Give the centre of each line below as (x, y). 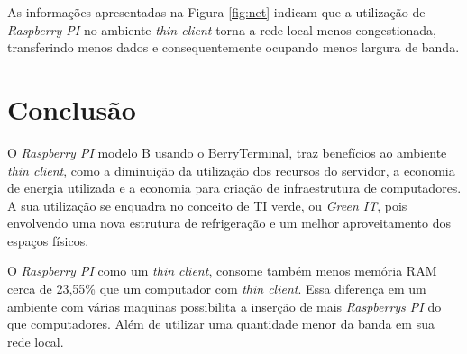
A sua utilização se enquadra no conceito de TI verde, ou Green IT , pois (207, 205)
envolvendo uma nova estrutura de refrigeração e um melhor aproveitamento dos (229, 223)
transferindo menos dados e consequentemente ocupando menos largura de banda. (233, 47)
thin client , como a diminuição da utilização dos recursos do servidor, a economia (231, 170)
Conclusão (72, 109)
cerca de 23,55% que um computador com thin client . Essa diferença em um (217, 289)
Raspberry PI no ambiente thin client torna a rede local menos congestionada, (222, 29)
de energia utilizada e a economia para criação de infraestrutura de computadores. (234, 188)
